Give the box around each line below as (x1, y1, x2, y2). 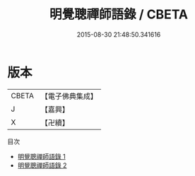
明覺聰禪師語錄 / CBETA (49, 6, 189, 23)
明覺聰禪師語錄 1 (17, 152, 66, 160)
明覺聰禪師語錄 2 (17, 160, 67, 170)
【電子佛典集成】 (40, 91, 97, 101)
